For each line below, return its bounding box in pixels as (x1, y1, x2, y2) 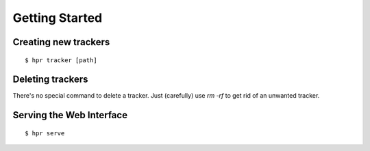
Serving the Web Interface (12, 109, 128, 121)
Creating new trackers (12, 36, 110, 48)
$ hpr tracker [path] (25, 56, 97, 64)
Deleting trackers (12, 74, 88, 85)
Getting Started (12, 10, 103, 25)
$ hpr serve (25, 129, 65, 137)
